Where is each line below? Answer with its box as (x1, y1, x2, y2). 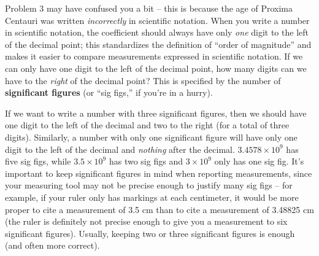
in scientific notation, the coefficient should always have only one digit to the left (5, 26, 309, 39)
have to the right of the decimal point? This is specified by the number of (5, 74, 281, 87)
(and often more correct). (5, 239, 100, 252)
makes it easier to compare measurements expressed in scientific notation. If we (5, 50, 303, 63)
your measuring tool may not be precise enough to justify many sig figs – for (5, 179, 293, 192)
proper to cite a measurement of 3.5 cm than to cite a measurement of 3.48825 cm (5, 203, 314, 215)
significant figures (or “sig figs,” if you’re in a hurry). (5, 86, 213, 99)
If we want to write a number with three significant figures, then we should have (5, 106, 307, 119)
